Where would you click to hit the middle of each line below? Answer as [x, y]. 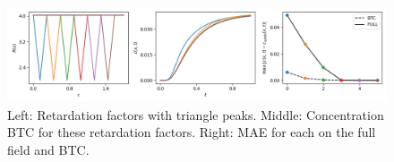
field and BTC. [48, 149]
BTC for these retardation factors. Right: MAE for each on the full [192, 132]
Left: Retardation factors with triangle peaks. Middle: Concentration [196, 114]
